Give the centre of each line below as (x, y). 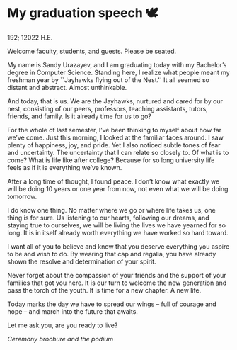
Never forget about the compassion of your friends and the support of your (117, 275)
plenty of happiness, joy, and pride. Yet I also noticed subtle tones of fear (114, 145)
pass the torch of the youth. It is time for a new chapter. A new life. (104, 290)
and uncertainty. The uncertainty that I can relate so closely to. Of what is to (118, 152)
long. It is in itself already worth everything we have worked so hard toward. (118, 232)
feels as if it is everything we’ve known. (65, 167)
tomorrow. (22, 196)
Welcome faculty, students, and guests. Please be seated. (92, 51)
